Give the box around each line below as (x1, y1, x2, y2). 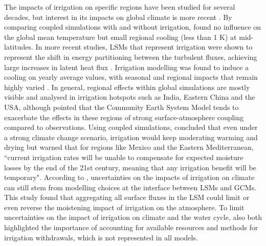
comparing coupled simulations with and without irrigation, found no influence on (4, 21, 261, 32)
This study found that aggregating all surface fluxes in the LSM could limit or (4, 192, 250, 203)
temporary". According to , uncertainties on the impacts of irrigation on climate (4, 172, 255, 183)
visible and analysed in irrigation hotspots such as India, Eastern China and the (4, 92, 255, 102)
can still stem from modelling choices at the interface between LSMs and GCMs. (4, 182, 257, 192)
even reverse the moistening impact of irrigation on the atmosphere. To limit (4, 202, 245, 212)
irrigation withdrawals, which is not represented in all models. (4, 232, 198, 242)
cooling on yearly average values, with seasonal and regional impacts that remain (4, 72, 258, 82)
